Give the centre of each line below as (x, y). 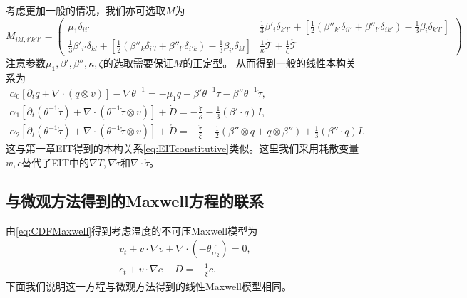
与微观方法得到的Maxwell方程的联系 (135, 200)
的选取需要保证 (138, 62)
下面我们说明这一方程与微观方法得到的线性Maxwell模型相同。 (149, 286)
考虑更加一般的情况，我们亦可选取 (86, 10)
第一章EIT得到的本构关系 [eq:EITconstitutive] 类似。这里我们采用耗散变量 (192, 148)
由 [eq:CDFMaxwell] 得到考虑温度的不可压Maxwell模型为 (132, 230)
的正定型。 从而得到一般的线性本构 (264, 62)
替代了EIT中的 (56, 162)
